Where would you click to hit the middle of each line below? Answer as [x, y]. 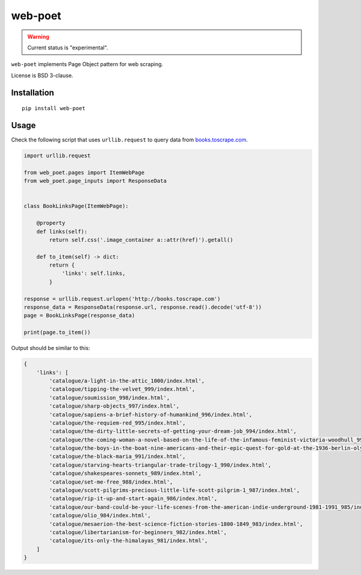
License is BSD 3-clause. [42, 75]
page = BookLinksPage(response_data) [79, 315]
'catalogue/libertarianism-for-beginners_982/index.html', [138, 532]
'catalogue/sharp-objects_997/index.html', [114, 406]
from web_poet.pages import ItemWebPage [84, 172]
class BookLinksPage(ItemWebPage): [76, 206]
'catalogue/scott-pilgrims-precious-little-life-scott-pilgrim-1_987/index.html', [174, 490]
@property [51, 223]
